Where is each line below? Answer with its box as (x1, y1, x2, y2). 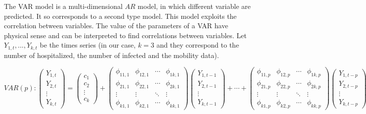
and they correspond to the (156, 40, 239, 50)
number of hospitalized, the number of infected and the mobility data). (4, 50, 219, 60)
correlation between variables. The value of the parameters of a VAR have (4, 20, 229, 31)
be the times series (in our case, (40, 40, 136, 50)
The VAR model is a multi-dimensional (4, 1, 123, 11)
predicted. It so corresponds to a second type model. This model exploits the (4, 10, 237, 21)
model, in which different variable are (137, 1, 251, 11)
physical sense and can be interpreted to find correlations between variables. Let (4, 30, 247, 40)
